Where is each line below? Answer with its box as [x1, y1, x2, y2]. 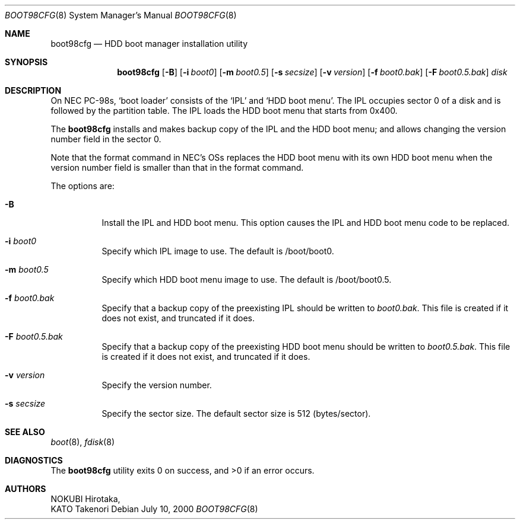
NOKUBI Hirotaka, [50, 494, 121, 504]
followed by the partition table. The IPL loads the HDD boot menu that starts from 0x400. [50, 106, 398, 116]
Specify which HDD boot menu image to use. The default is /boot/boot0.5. [102, 274, 392, 285]
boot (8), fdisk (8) [50, 437, 115, 447]
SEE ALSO [5, 427, 45, 437]
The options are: [50, 181, 115, 191]
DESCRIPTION [5, 85, 62, 95]
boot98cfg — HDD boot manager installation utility [50, 39, 248, 49]
